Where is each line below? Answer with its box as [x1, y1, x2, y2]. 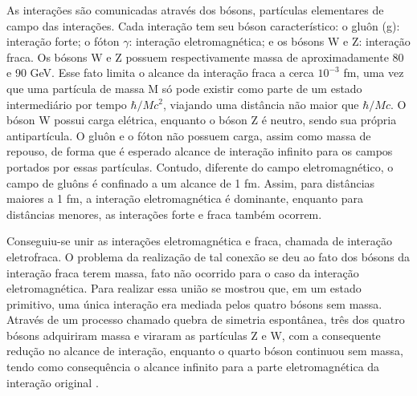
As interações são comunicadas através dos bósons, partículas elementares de [6, 2, 384, 18]
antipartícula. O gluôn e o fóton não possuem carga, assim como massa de [6, 127, 371, 143]
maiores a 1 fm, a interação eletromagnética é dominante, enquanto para [6, 190, 363, 207]
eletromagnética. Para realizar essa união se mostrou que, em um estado [6, 280, 362, 297]
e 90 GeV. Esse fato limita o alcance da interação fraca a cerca [6, 64, 314, 81]
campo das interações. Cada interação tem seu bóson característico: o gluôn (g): [6, 17, 400, 34]
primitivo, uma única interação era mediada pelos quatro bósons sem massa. [6, 295, 382, 312]
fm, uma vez [343, 64, 404, 81]
